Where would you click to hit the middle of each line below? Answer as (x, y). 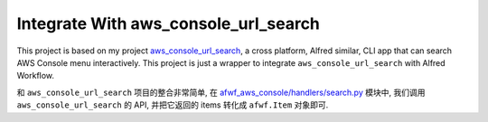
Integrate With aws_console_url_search (169, 23)
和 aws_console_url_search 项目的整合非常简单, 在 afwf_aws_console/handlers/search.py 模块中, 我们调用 (221, 92)
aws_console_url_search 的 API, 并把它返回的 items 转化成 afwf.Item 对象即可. (173, 105)
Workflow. (35, 76)
